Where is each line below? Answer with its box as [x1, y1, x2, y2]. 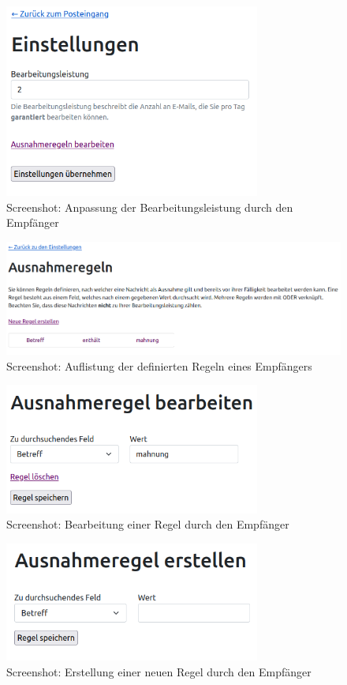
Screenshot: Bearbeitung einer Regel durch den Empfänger [6, 516, 289, 533]
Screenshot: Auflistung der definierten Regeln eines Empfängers [6, 357, 312, 374]
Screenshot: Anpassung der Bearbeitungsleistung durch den [6, 198, 293, 215]
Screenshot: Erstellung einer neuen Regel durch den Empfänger [6, 663, 312, 679]
